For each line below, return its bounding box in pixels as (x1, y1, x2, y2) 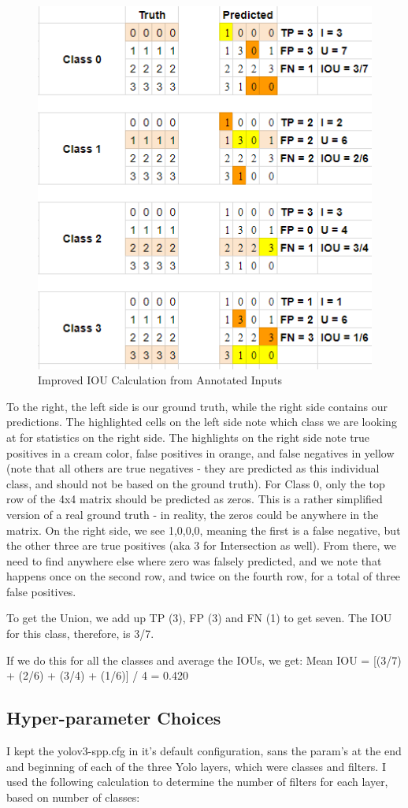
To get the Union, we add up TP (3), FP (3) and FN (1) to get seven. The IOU (6, 610, 392, 626)
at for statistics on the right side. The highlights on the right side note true (6, 428, 370, 445)
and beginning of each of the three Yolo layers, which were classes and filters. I (6, 758, 386, 774)
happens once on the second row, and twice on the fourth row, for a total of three (6, 568, 401, 584)
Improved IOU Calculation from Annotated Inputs (38, 372, 283, 388)
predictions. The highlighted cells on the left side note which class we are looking (6, 413, 397, 430)
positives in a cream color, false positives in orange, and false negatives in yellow (6, 444, 395, 461)
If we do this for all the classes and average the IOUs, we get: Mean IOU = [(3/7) (6, 651, 402, 668)
